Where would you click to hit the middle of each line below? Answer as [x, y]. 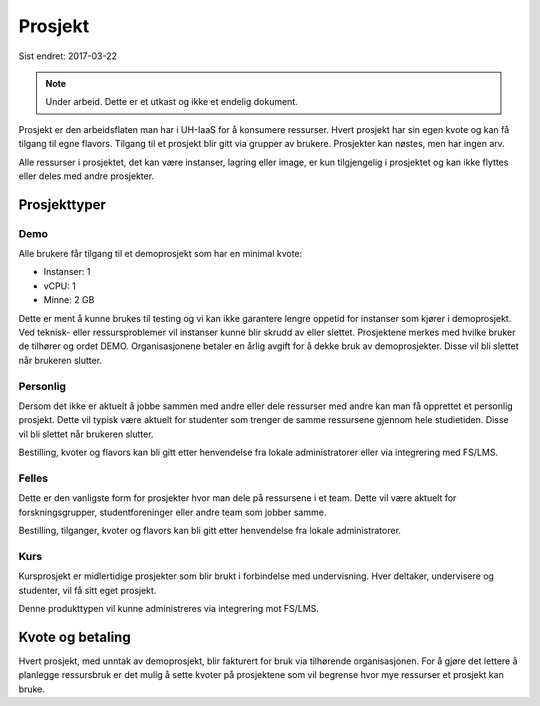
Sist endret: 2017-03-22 [67, 56]
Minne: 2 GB [69, 300]
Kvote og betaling [74, 636]
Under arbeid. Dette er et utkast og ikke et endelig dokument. [172, 102]
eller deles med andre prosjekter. [86, 176]
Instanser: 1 [67, 272]
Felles [33, 478]
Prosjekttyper [62, 204]
